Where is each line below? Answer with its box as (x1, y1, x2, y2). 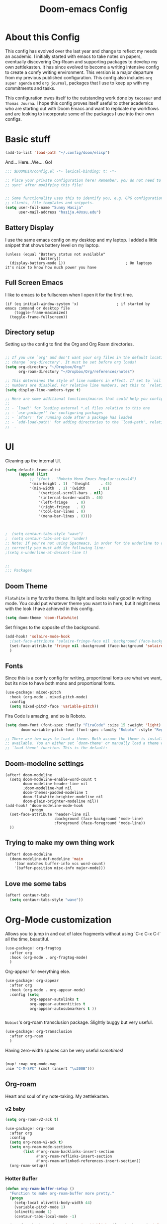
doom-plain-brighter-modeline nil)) (23, 799, 99, 804)
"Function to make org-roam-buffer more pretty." (9, 1191, 114, 1196)
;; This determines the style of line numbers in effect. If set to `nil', (5, 378, 166, 383)
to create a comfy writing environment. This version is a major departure (5, 69, 154, 75)
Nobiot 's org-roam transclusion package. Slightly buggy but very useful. (5, 1019, 153, 1025)
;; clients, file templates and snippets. (5, 201, 94, 206)
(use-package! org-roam (5, 1126, 55, 1131)
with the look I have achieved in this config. (5, 606, 94, 612)
